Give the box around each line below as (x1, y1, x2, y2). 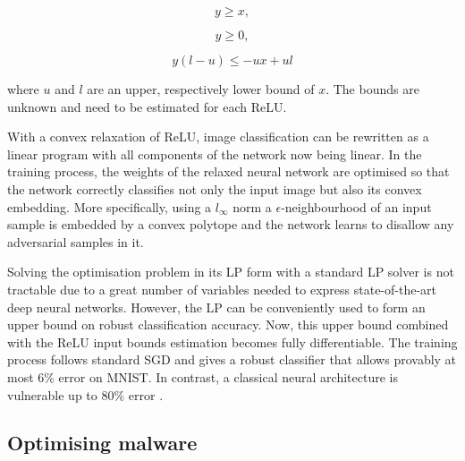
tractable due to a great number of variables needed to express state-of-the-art (7, 279, 437, 298)
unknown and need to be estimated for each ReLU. (7, 97, 287, 115)
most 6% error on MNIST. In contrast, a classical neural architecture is (7, 367, 398, 386)
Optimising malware (7, 429, 198, 457)
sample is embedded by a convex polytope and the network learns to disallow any (7, 215, 454, 234)
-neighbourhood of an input (281, 197, 432, 216)
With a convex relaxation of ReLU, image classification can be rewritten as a (7, 127, 429, 146)
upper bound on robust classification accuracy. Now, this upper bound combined (7, 315, 449, 334)
